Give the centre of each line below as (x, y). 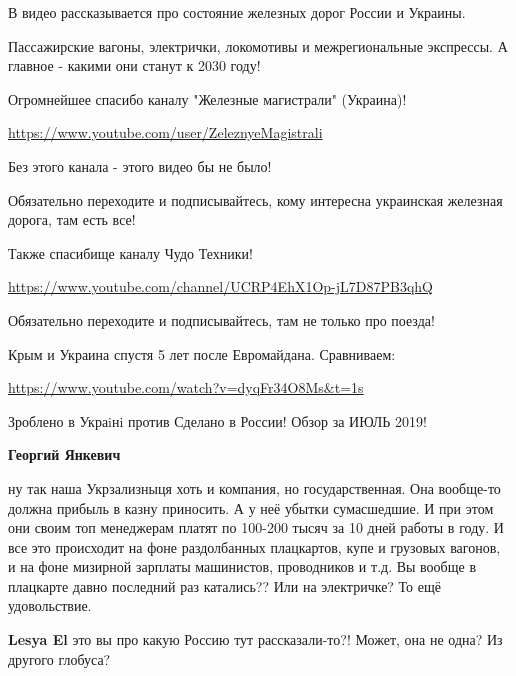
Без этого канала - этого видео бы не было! (140, 165)
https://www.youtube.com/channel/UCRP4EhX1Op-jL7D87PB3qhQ (220, 286)
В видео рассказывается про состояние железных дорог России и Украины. (237, 12)
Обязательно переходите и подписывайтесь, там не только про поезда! (221, 319)
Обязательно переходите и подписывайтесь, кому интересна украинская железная (255, 199)
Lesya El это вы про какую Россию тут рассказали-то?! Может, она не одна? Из (255, 639)
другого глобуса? (59, 658)
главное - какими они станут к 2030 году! (134, 65)
